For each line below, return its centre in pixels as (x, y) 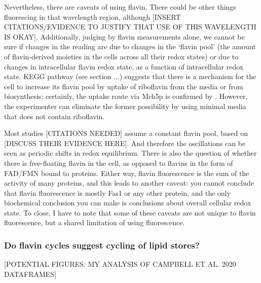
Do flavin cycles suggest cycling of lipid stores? (102, 245)
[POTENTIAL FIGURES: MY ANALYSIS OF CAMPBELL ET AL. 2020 (120, 264)
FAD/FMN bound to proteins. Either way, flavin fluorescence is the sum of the (127, 173)
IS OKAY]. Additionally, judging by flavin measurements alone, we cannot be (124, 36)
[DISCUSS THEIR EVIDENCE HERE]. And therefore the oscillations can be (125, 143)
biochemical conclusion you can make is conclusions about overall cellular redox (128, 203)
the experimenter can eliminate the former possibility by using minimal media (125, 106)
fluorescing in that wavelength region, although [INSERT (92, 16)
